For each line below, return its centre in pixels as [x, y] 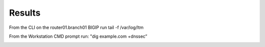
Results [25, 13]
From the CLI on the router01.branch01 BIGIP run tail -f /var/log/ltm [76, 27]
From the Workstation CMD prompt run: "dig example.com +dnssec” [78, 36]
